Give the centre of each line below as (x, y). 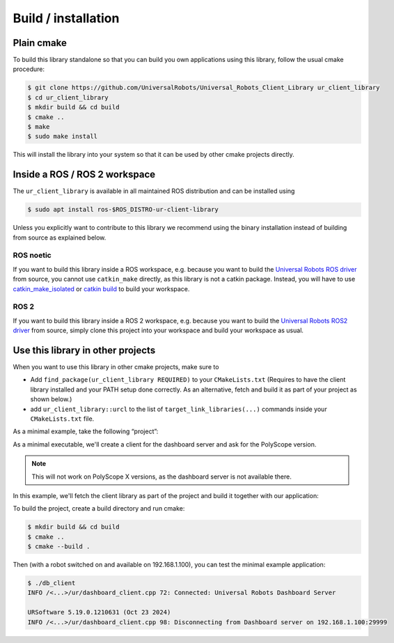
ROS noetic (32, 256)
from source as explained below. (60, 238)
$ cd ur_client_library (68, 97)
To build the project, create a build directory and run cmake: (99, 509)
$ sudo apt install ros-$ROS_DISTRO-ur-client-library (123, 210)
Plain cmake (40, 43)
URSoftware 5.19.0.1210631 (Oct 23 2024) (99, 612)
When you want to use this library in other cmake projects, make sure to (116, 367)
